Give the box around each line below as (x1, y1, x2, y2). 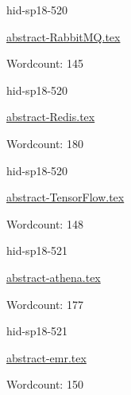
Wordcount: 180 (6, 135, 83, 151)
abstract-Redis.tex (6, 108, 95, 125)
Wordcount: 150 (6, 376, 83, 393)
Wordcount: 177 (6, 295, 83, 312)
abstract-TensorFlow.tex (6, 189, 125, 205)
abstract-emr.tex (6, 349, 87, 366)
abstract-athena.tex (6, 268, 101, 285)
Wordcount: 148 (6, 215, 83, 232)
